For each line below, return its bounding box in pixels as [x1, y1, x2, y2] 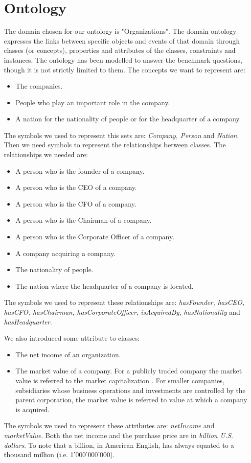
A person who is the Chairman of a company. [15, 215, 152, 225]
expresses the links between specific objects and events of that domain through [4, 35, 240, 46]
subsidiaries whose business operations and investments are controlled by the [15, 385, 246, 395]
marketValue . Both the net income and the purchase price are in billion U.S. [4, 430, 233, 440]
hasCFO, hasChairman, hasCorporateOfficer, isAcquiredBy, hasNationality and [4, 307, 240, 317]
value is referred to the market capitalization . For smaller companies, [15, 375, 225, 385]
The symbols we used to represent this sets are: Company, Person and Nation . [4, 130, 239, 140]
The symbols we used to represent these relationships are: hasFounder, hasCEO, [4, 297, 245, 307]
